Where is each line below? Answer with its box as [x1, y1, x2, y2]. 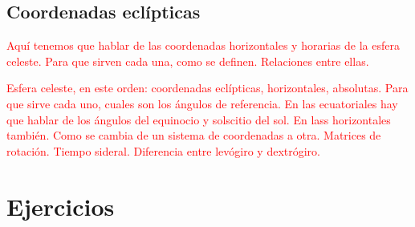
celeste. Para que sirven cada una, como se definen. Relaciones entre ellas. [6, 52, 369, 69]
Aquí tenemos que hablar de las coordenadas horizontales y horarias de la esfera [6, 37, 400, 54]
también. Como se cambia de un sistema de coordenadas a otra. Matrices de [6, 127, 381, 144]
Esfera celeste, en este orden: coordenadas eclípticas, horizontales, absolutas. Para [6, 79, 409, 96]
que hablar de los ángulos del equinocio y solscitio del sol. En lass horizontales [6, 111, 391, 128]
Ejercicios [6, 189, 115, 222]
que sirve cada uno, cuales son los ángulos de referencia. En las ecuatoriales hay [6, 95, 398, 111]
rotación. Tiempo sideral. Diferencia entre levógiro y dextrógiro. [6, 142, 321, 159]
